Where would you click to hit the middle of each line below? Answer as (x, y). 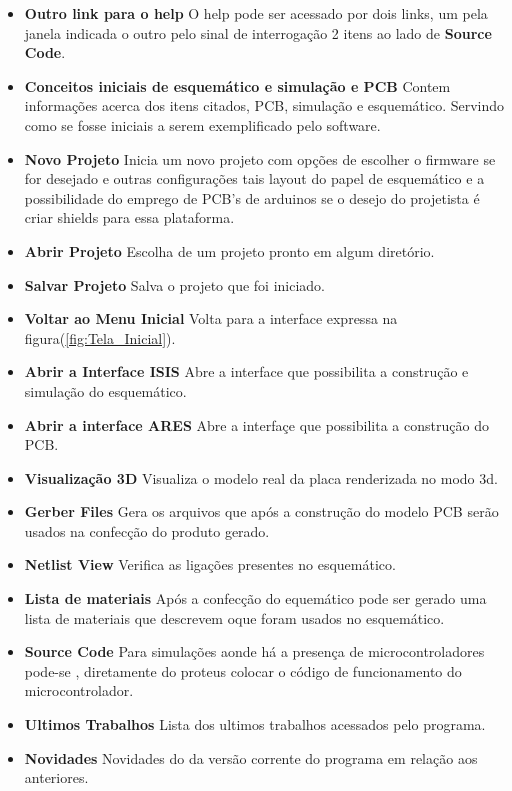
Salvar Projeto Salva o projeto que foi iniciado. (174, 284)
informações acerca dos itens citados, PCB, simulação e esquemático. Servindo (264, 105)
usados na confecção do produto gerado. (147, 530)
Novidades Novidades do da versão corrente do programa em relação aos (251, 757)
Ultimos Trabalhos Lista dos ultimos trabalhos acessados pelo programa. (255, 724)
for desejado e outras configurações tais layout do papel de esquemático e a (254, 178)
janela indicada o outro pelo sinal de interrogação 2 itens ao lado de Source (258, 32)
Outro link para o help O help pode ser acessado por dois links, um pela (256, 13)
